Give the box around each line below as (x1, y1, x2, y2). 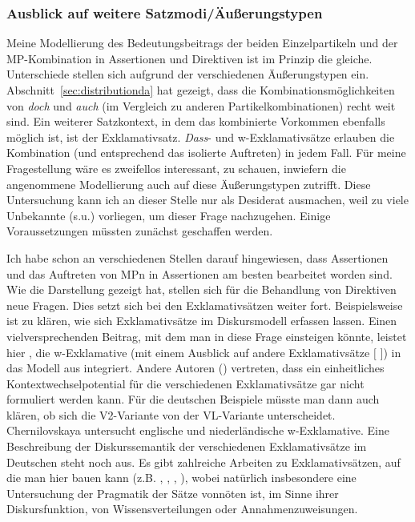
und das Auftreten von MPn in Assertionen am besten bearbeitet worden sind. (6, 265, 393, 282)
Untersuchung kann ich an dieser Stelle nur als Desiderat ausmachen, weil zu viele (6, 191, 409, 208)
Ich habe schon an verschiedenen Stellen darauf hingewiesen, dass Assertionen (6, 249, 389, 266)
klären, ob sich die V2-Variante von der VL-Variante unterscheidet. (6, 406, 336, 423)
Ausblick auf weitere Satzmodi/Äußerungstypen (6, 2, 323, 22)
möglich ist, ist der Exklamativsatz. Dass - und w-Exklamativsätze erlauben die (6, 128, 395, 145)
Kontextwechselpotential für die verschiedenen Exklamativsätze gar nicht (6, 375, 365, 391)
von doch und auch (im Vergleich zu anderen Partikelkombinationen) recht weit (6, 97, 396, 114)
